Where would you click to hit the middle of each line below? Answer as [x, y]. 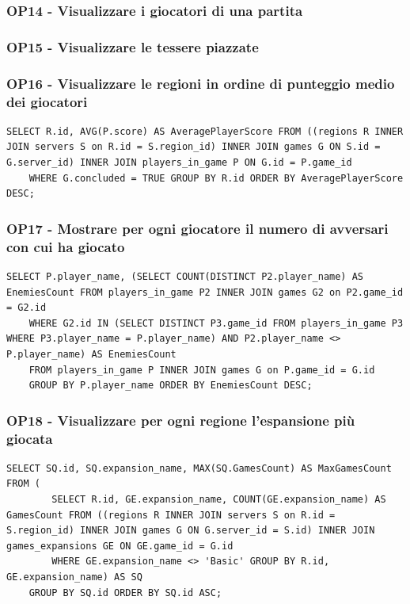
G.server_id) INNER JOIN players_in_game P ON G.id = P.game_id [179, 163]
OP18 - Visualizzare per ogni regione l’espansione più [181, 420]
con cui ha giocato [66, 246]
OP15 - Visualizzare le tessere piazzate [133, 46]
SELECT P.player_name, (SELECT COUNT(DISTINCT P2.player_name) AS [185, 276]
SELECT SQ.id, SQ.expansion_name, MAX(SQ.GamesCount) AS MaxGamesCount [199, 468]
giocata [30, 438]
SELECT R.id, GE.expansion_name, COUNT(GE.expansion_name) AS [219, 500]
